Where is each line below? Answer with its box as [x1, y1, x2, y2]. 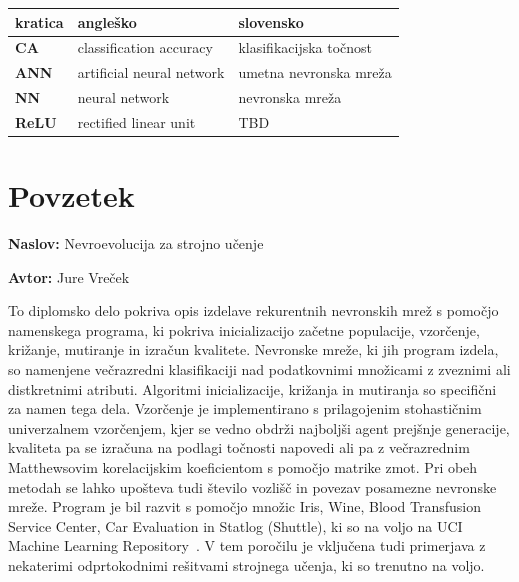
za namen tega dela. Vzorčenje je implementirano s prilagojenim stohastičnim [8, 398, 482, 419]
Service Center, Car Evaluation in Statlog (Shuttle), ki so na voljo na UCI [8, 515, 463, 536]
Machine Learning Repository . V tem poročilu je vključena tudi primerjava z [8, 535, 486, 556]
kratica [15, 11, 64, 32]
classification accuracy [77, 37, 213, 58]
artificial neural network [77, 62, 225, 83]
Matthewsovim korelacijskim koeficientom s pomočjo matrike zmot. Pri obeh [8, 457, 478, 478]
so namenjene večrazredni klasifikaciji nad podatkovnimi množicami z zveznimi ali [8, 359, 511, 380]
